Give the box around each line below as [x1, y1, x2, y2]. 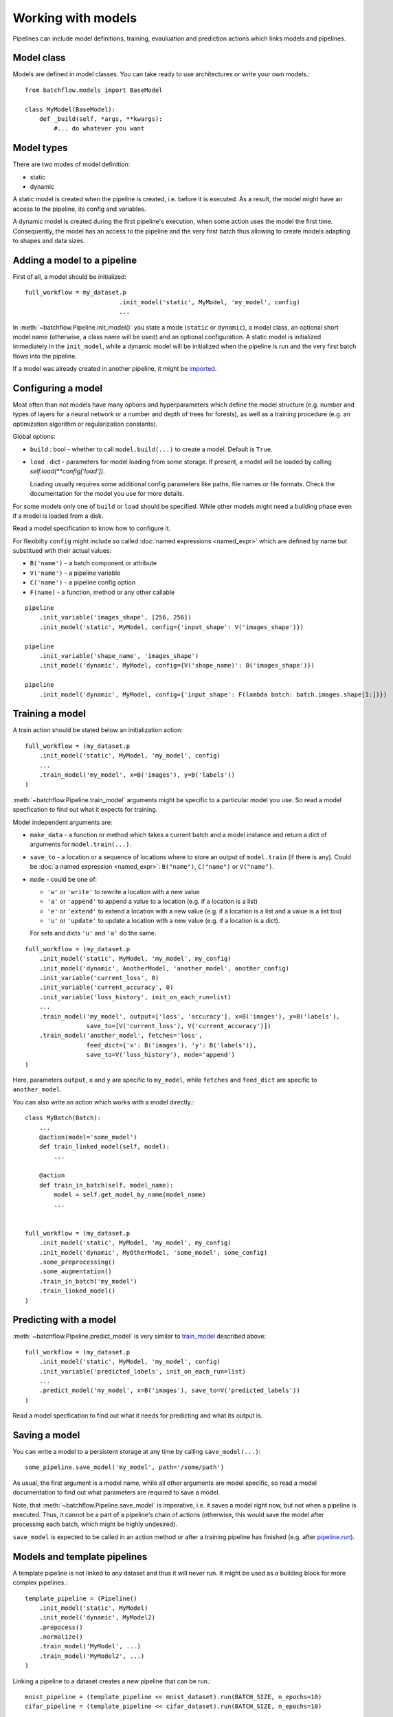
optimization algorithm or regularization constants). [12, 420, 158, 428]
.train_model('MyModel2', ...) [38, 1652, 145, 1660]
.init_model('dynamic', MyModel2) [38, 1614, 156, 1622]
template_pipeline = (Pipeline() [25, 1594, 137, 1602]
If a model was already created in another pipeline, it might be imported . [12, 365, 217, 373]
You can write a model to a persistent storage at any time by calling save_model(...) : [12, 1448, 261, 1456]
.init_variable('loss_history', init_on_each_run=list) [38, 993, 232, 1001]
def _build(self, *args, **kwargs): [38, 115, 163, 123]
